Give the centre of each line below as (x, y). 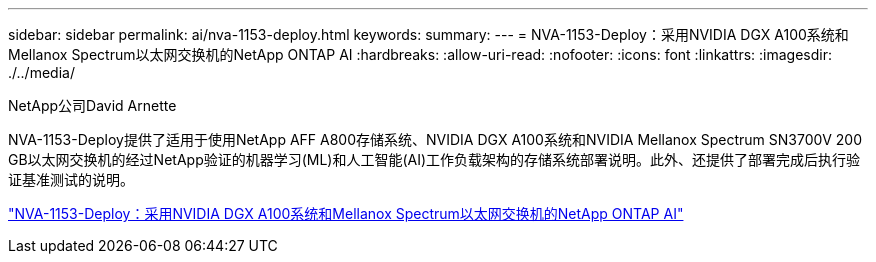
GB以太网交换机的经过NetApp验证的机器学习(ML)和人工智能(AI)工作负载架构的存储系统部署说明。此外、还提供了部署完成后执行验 (434, 159)
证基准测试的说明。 (71, 179)
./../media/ (41, 72)
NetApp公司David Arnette (92, 105)
